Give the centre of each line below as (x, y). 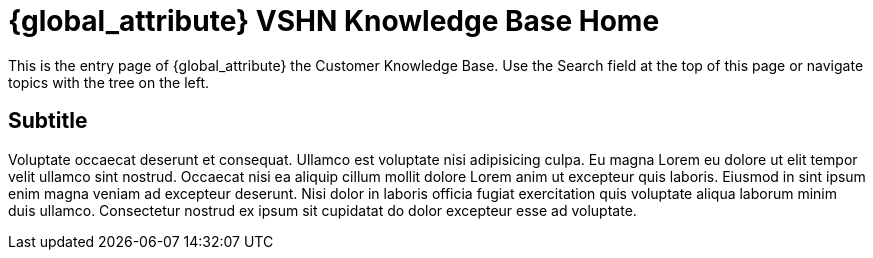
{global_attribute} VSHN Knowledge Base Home (334, 21)
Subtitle (48, 121)
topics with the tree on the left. (109, 82)
